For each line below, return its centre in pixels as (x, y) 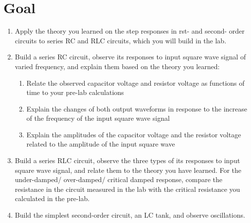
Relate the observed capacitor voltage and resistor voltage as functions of (135, 83)
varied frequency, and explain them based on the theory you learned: (117, 66)
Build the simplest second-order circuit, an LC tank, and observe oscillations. (130, 215)
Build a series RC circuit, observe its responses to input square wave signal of (130, 57)
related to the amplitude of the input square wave (101, 144)
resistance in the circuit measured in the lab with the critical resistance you (127, 189)
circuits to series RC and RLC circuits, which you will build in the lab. (121, 40)
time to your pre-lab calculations (75, 92)
